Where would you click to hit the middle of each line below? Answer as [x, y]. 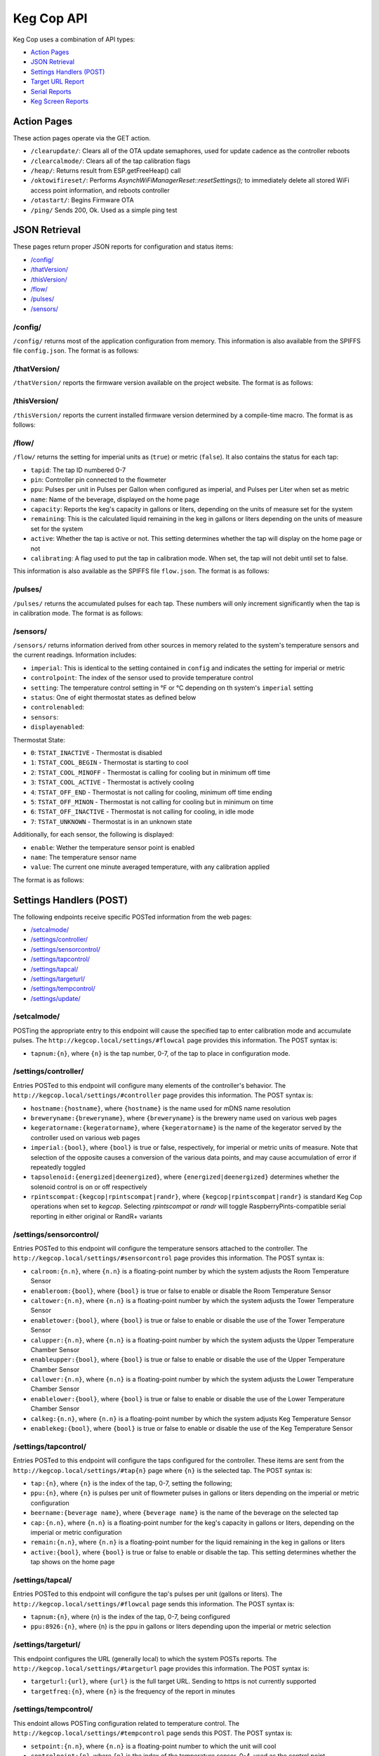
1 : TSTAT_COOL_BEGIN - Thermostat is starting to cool [109, 763]
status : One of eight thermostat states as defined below [113, 697]
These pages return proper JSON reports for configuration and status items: [123, 247]
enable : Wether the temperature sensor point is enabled [113, 847]
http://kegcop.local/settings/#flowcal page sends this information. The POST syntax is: [154, 1604]
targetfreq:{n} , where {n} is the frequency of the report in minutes [133, 1691]
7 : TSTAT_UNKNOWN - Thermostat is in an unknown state [111, 821]
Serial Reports [51, 91]
